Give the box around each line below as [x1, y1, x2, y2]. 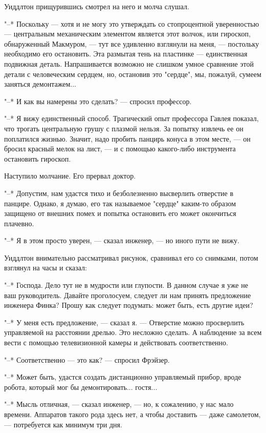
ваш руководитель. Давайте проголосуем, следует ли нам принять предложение [4, 289, 251, 300]
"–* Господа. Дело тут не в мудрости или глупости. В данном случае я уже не [4, 280, 248, 290]
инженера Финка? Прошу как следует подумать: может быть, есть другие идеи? [4, 300, 253, 310]
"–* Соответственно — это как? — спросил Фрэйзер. [4, 354, 170, 365]
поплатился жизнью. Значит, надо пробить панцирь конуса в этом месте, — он [4, 133, 251, 144]
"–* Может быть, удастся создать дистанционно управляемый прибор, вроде [4, 371, 241, 382]
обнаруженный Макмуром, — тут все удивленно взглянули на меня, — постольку [4, 38, 259, 49]
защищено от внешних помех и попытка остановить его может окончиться [4, 208, 236, 219]
